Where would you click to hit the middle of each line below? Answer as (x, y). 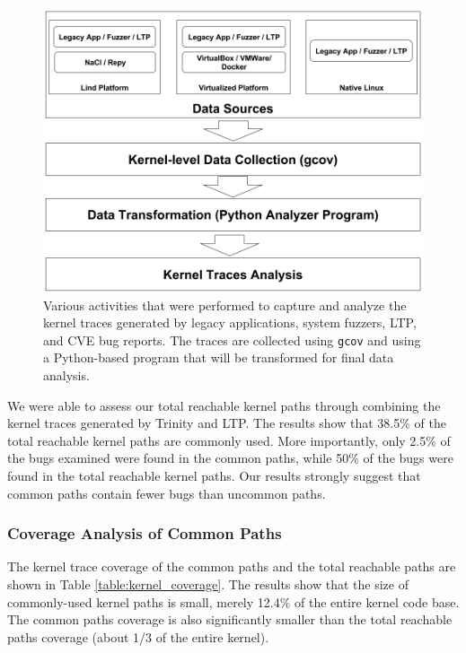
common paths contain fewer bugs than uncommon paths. (167, 493)
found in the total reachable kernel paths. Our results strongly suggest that (214, 475)
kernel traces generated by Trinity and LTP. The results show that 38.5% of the (227, 423)
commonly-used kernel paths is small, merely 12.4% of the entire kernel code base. (233, 601)
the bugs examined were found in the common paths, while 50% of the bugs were (230, 458)
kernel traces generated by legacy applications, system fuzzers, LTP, (230, 322)
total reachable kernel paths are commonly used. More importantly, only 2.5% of (229, 440)
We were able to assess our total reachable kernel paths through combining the (224, 405)
